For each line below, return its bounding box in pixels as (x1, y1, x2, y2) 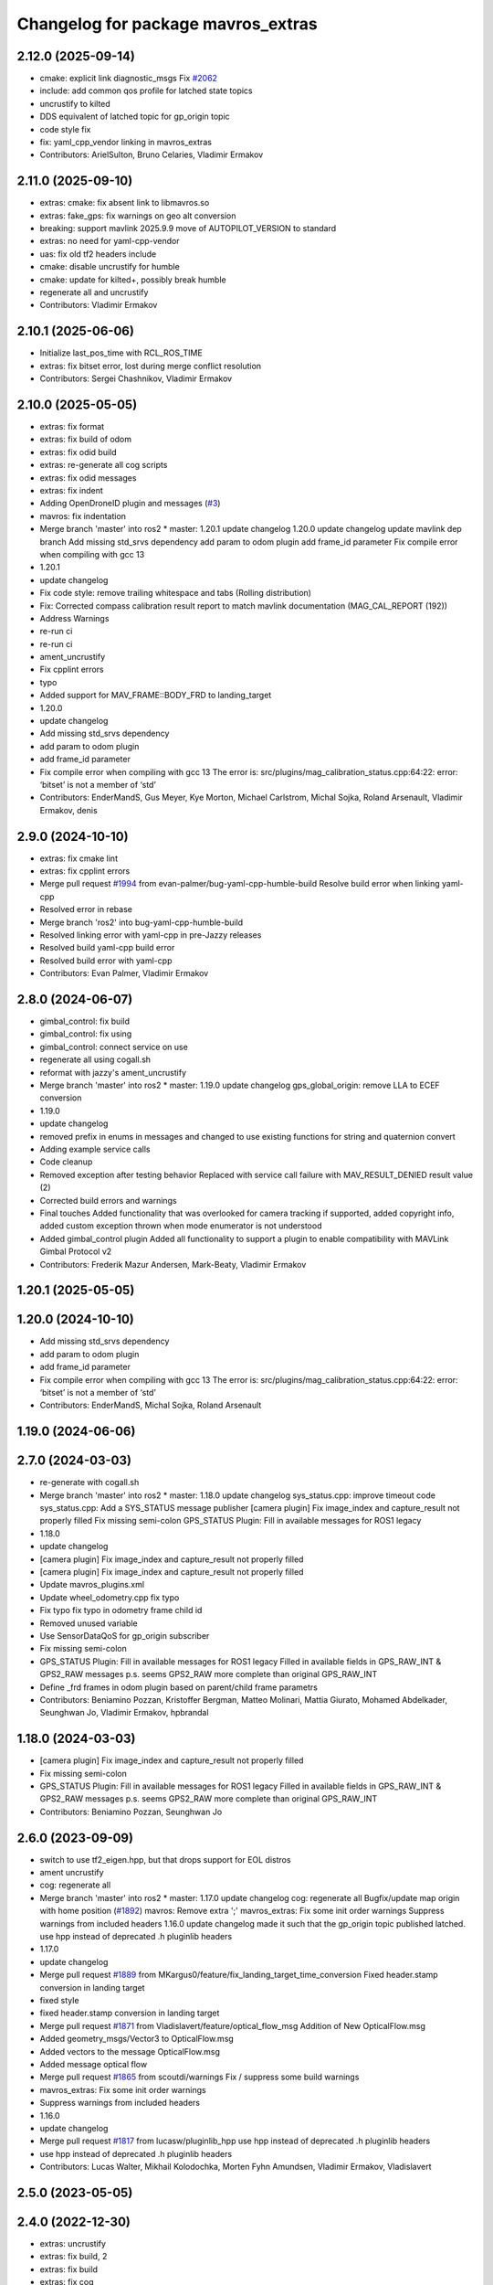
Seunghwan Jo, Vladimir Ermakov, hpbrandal (39, 1707, 209, 1718)
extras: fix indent (39, 484, 104, 495)
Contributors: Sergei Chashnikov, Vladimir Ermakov (39, 373, 233, 384)
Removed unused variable (39, 1618, 138, 1629)
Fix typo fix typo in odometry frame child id (39, 1605, 203, 1616)
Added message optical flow (39, 2058, 148, 2069)
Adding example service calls (39, 1143, 151, 1154)
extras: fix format (39, 421, 105, 432)
